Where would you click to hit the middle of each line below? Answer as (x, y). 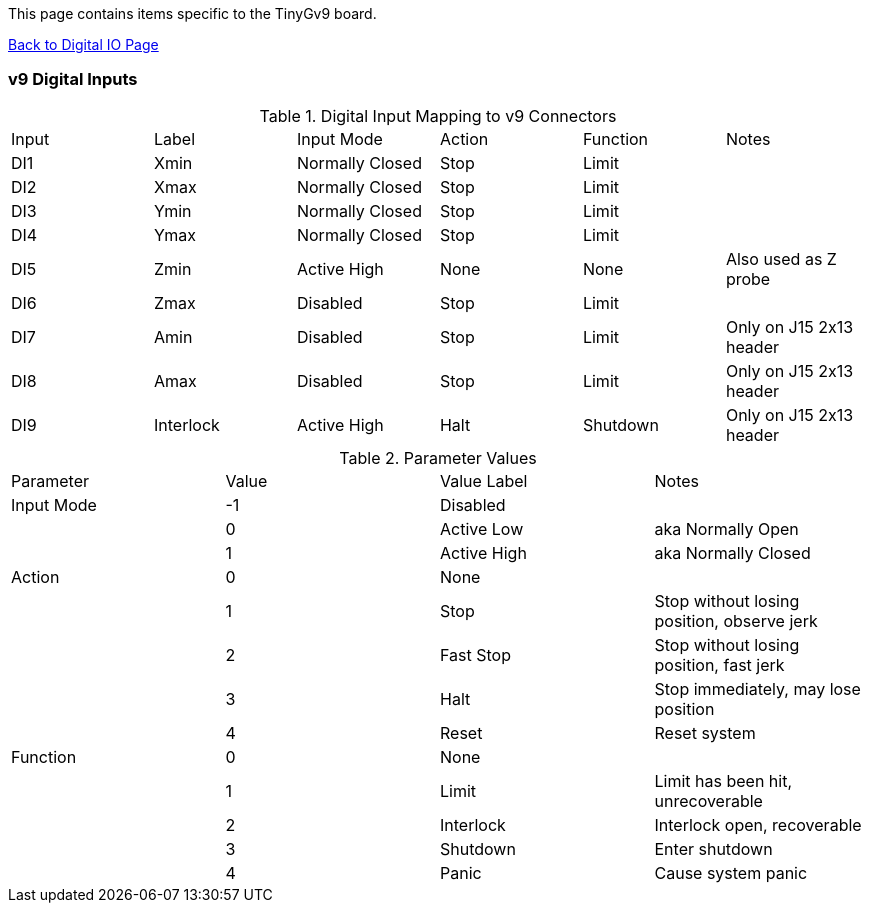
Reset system (705, 732)
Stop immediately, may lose (757, 688)
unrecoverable (708, 800)
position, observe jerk (736, 620)
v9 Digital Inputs (73, 79)
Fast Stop (475, 654)
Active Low (482, 528)
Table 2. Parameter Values (438, 457)
